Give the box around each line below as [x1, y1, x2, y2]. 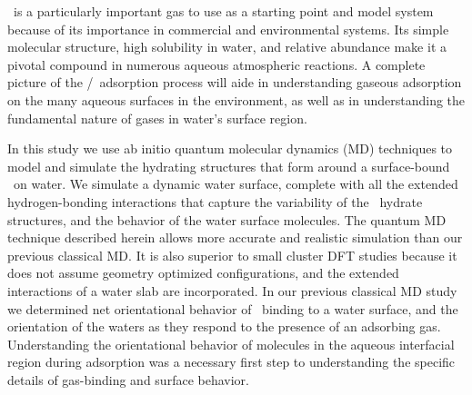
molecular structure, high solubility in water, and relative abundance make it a [7, 37, 447, 56]
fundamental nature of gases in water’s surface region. [7, 108, 307, 127]
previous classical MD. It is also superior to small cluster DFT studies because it [7, 245, 457, 264]
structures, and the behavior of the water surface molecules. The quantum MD [7, 210, 447, 229]
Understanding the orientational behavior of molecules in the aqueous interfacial [7, 334, 455, 353]
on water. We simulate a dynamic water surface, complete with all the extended [13, 174, 458, 193]
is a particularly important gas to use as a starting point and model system [13, 2, 434, 20]
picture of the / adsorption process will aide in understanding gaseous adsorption [7, 73, 462, 92]
